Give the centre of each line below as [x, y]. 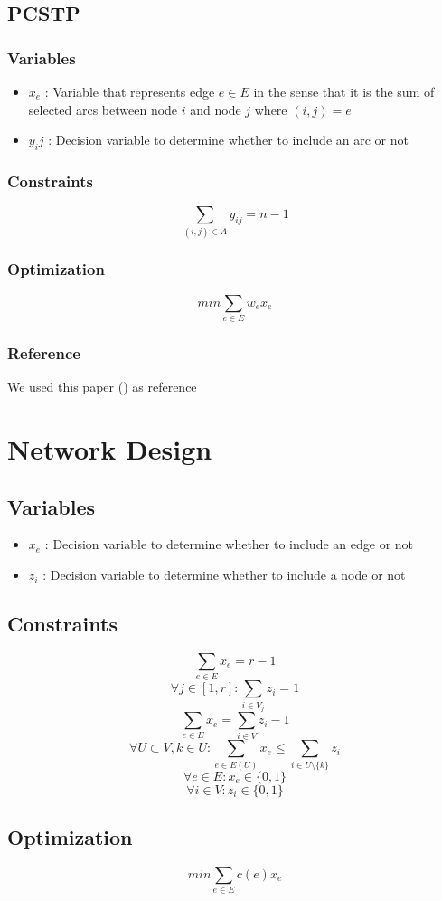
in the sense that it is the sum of [344, 91]
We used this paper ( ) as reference [102, 387]
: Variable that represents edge [130, 91]
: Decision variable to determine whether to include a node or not [224, 575]
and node [216, 109]
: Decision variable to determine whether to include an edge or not [229, 544]
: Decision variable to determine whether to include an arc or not [228, 140]
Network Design [110, 449]
